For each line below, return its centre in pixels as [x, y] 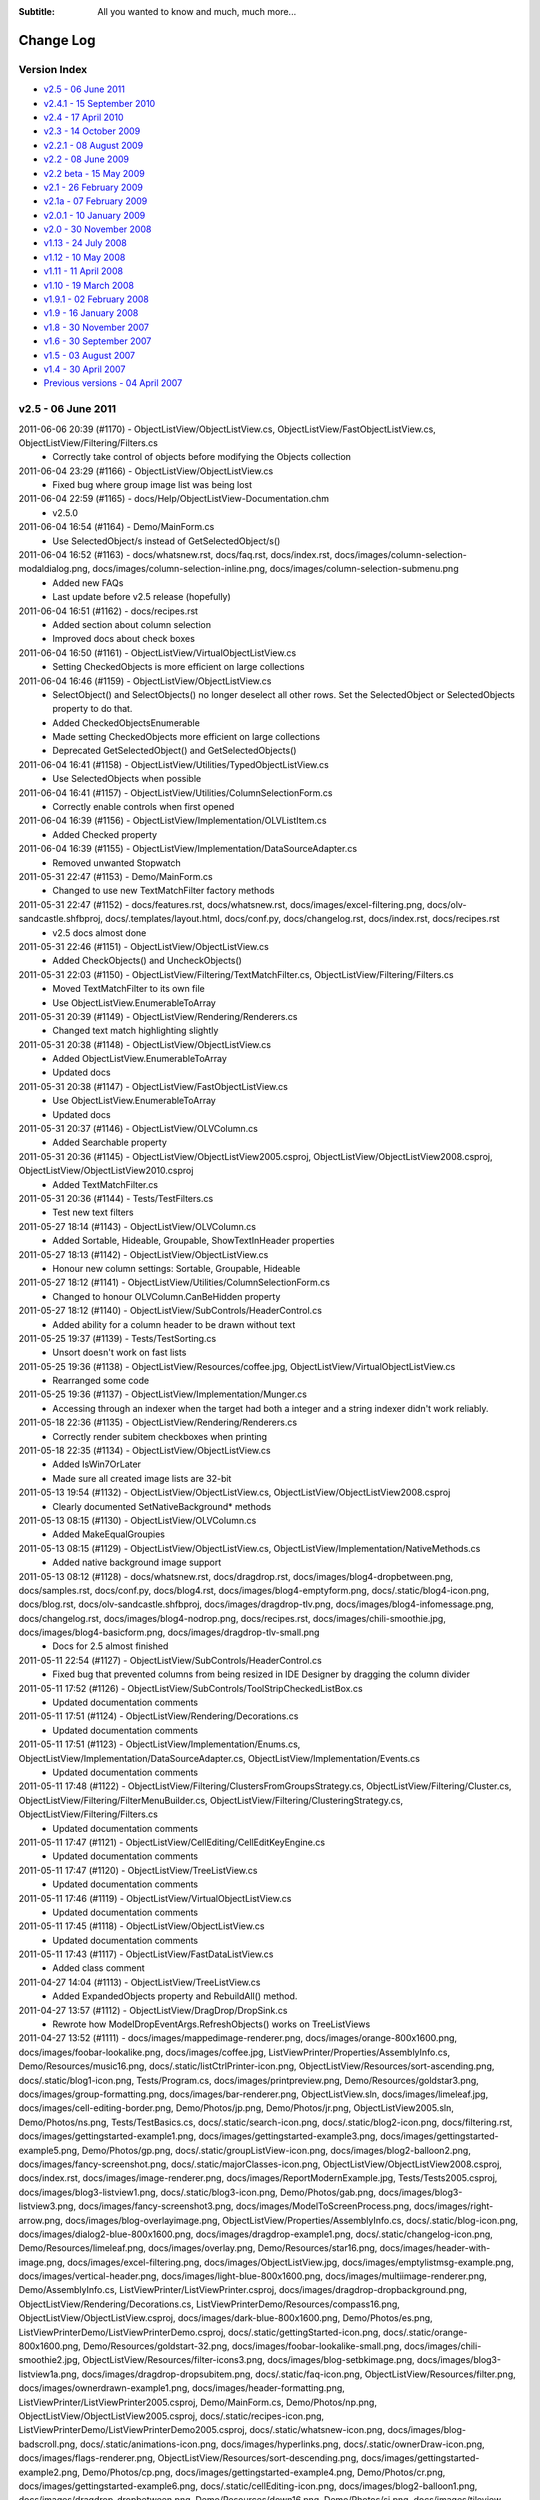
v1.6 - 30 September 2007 [97, 341]
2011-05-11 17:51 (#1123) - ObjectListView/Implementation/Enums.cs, [159, 1744]
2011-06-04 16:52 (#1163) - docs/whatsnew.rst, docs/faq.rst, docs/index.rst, [175, 555]
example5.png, [49, 2150]
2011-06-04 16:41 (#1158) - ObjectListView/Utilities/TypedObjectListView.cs [173, 764]
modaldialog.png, [54, 569]
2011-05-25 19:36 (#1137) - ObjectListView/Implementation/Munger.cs [162, 1394]
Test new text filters [93, 1212]
